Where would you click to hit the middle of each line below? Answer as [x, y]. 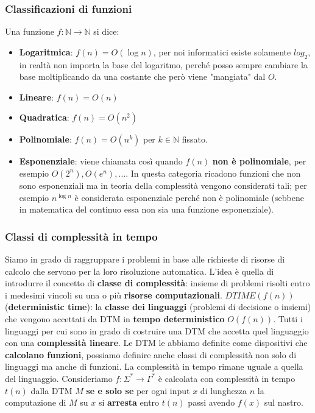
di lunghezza [224, 390]
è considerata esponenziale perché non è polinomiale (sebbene [189, 197]
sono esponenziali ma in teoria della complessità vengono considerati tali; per [163, 185]
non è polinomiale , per [259, 161]
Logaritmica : [46, 51]
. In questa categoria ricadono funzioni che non [213, 173]
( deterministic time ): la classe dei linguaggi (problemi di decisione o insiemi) [158, 307]
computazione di [36, 402]
